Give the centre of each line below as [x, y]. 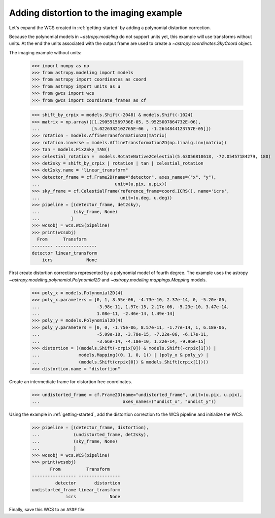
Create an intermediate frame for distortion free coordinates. [71, 382]
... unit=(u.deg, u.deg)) [102, 198]
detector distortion [88, 483]
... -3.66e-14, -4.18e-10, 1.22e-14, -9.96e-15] [119, 341]
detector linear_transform [64, 253]
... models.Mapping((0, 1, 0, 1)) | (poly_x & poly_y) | [120, 355]
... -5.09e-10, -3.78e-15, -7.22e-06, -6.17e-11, [120, 334]
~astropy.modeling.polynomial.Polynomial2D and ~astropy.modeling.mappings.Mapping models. [108, 279]
